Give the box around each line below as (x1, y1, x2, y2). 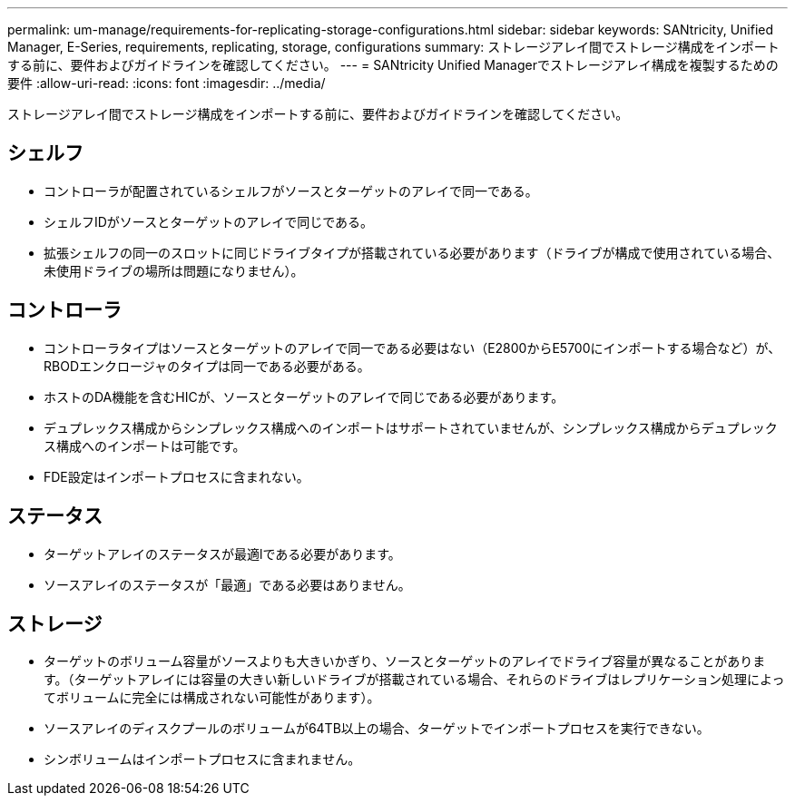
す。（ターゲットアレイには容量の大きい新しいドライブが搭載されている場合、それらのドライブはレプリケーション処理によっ (44, 671, 785, 688)
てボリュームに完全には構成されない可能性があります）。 (44, 690, 380, 706)
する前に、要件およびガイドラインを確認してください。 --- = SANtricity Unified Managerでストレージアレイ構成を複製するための (7, 57, 779, 73)
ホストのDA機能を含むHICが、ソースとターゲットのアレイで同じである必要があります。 (44, 388, 564, 405)
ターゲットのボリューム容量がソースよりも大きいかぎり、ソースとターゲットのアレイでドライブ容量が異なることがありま (44, 653, 766, 670)
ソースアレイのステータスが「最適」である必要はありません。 (44, 576, 411, 592)
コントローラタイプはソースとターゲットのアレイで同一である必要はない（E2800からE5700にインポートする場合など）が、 (44, 339, 781, 356)
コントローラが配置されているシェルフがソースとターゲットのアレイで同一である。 (44, 182, 538, 199)
